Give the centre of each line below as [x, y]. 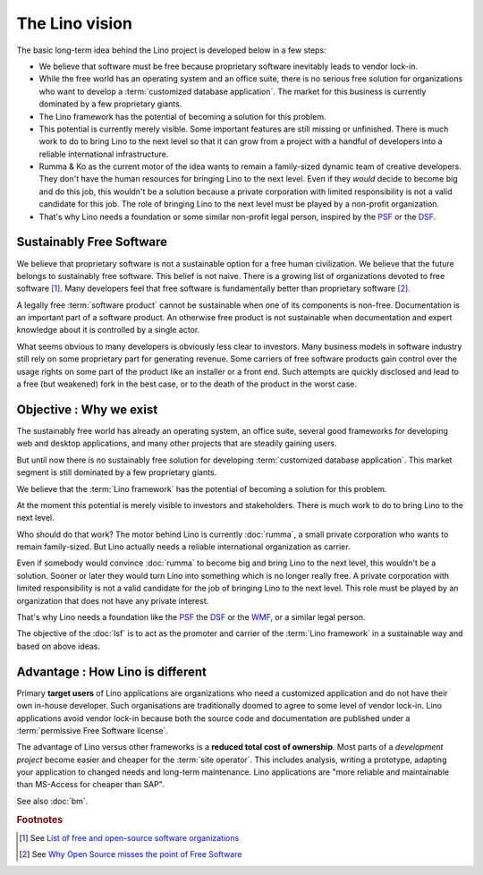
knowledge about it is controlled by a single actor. [108, 330]
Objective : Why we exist [87, 409]
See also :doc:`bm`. [52, 801]
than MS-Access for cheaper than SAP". [90, 785]
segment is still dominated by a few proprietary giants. [117, 472]
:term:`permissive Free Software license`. [93, 730]
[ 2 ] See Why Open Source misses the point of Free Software [131, 854]
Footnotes [40, 820]
